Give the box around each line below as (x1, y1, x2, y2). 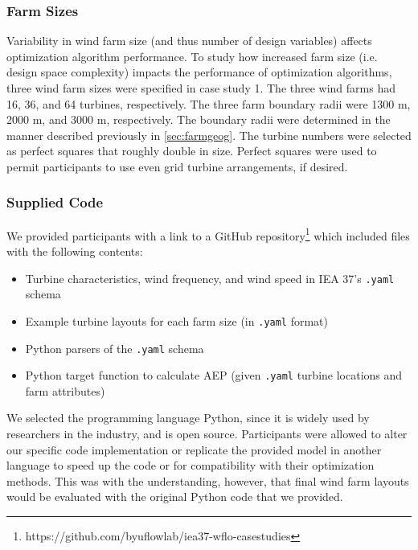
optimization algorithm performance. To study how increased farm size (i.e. (6, 47, 378, 64)
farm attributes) (25, 382, 105, 399)
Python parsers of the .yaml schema (25, 339, 204, 356)
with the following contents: (6, 243, 143, 260)
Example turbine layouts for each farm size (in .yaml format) (25, 312, 329, 329)
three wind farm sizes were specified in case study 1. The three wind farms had (6, 80, 395, 96)
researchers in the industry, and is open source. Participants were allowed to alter (6, 425, 408, 442)
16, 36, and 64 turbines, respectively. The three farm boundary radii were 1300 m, (6, 95, 411, 112)
